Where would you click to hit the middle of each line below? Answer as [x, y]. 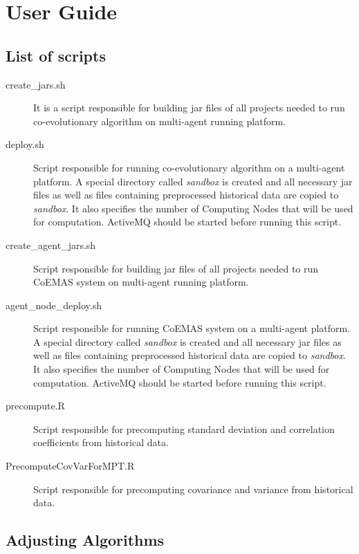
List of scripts [56, 55]
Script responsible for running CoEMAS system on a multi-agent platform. [192, 328]
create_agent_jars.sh [51, 244]
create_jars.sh [36, 84]
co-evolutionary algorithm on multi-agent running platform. [159, 121]
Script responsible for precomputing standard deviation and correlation [184, 428]
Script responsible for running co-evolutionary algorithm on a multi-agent [189, 167]
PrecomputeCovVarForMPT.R [70, 466]
